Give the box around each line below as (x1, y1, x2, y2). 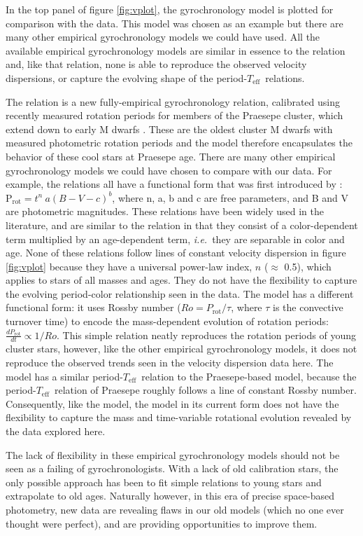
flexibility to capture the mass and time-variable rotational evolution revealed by (6, 410, 352, 425)
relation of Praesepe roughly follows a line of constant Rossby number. (54, 383, 357, 397)
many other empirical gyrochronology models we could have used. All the (6, 29, 320, 44)
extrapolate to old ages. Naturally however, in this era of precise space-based (6, 488, 334, 503)
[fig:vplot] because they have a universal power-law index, (6, 259, 252, 273)
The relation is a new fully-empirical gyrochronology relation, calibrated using (6, 94, 340, 109)
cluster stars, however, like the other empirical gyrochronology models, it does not (6, 341, 357, 356)
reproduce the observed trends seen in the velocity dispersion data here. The (6, 355, 334, 370)
